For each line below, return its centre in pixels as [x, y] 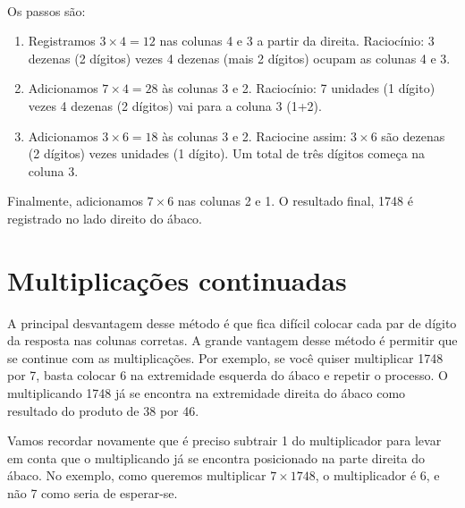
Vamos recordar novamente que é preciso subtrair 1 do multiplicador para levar [224, 440]
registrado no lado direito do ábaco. [105, 218]
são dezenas [413, 135]
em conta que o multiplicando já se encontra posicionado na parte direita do [216, 457]
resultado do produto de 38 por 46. [103, 410]
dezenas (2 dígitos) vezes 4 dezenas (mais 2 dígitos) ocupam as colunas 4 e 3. [239, 58]
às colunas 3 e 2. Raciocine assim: [254, 135]
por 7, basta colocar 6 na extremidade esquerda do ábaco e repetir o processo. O [228, 375]
